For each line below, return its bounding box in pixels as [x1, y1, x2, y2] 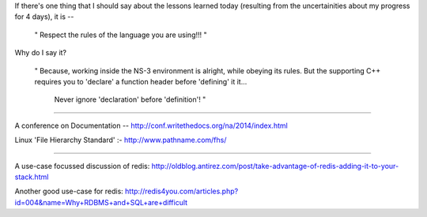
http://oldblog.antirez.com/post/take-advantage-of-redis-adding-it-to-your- [151, 161, 399, 170]
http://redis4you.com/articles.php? [125, 186, 239, 196]
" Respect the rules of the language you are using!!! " [34, 30, 207, 39]
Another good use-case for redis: [14, 186, 124, 196]
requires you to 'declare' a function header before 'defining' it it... [34, 77, 248, 86]
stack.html [14, 172, 49, 181]
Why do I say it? [14, 48, 67, 58]
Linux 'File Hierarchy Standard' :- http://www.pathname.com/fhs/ [14, 135, 227, 145]
